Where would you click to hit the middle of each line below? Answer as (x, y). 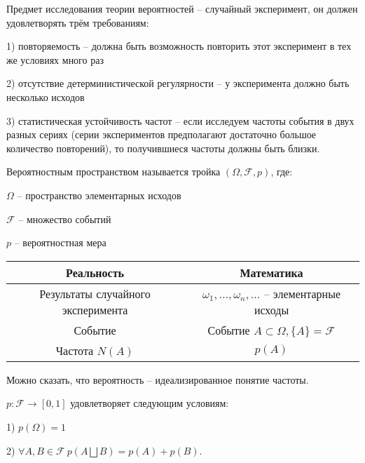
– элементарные (302, 293)
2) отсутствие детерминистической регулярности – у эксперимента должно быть (178, 83)
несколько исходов (46, 96)
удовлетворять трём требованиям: (78, 22)
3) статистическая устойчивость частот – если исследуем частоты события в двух (180, 120)
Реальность (95, 272)
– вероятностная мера (60, 242)
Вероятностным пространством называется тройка (113, 172)
